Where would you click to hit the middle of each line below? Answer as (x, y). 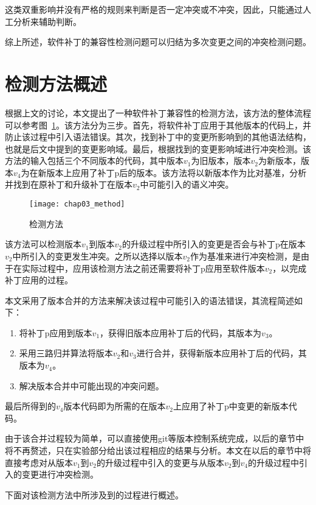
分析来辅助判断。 (47, 21)
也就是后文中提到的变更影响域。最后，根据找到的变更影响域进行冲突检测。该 (158, 148)
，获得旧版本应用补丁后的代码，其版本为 (181, 332)
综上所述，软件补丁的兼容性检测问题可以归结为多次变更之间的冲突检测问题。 (158, 42)
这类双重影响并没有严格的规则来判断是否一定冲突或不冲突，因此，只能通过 (154, 9)
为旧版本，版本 (221, 161)
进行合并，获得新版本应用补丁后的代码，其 (222, 353)
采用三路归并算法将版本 (66, 353)
